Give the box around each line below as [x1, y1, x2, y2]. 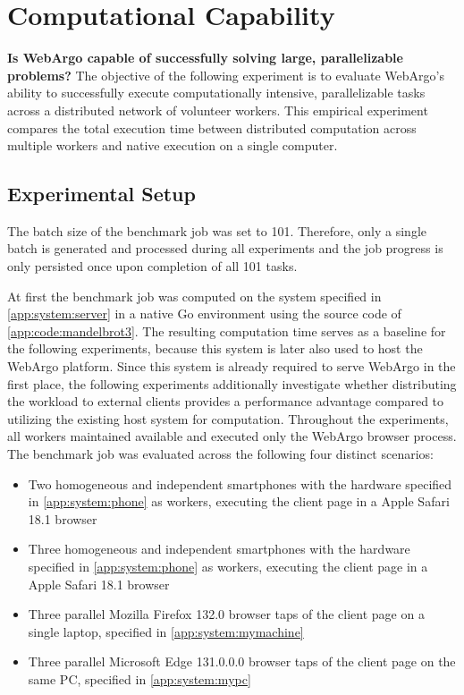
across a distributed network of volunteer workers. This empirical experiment [7, 100, 428, 119]
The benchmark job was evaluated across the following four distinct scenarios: [7, 445, 434, 463]
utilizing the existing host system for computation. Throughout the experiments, [7, 409, 449, 428]
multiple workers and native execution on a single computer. [7, 136, 338, 155]
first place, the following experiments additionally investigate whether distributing [7, 374, 457, 393]
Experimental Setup [7, 180, 196, 208]
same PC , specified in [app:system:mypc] [28, 669, 251, 688]
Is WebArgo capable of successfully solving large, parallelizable [7, 48, 403, 67]
